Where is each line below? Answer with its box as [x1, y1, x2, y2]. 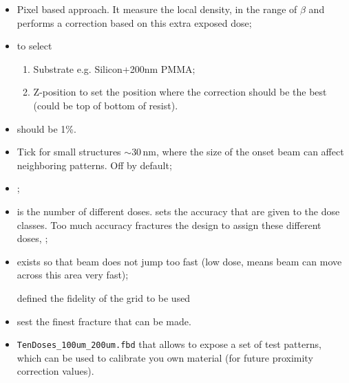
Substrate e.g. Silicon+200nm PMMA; [33, 61, 195, 76]
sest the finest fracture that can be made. [17, 314, 191, 328]
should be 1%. [17, 121, 76, 135]
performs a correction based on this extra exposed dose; [17, 15, 252, 30]
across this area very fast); [17, 267, 129, 282]
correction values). [17, 364, 94, 378]
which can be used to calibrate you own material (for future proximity [17, 350, 313, 364]
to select [17, 39, 52, 53]
